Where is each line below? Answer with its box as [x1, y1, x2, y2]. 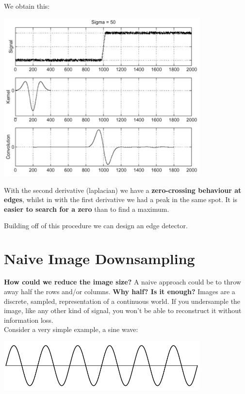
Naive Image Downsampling [4, 249, 195, 268]
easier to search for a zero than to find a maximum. [4, 204, 169, 214]
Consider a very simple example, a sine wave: [4, 324, 138, 334]
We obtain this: [4, 1, 50, 11]
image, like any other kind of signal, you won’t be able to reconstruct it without [4, 305, 242, 315]
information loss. [4, 315, 53, 325]
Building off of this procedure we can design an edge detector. [4, 220, 188, 230]
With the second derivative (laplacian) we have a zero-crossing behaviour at [4, 185, 242, 195]
